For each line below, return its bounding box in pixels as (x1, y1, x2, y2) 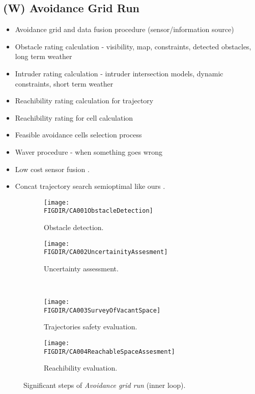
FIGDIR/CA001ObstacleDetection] (44, 207, 153, 215)
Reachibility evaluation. (44, 362, 118, 373)
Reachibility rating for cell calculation (15, 112, 133, 123)
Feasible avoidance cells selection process (15, 129, 142, 140)
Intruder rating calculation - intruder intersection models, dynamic (15, 68, 223, 78)
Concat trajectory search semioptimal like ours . (15, 181, 165, 191)
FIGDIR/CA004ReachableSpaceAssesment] (44, 348, 175, 355)
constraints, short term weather (15, 78, 114, 89)
